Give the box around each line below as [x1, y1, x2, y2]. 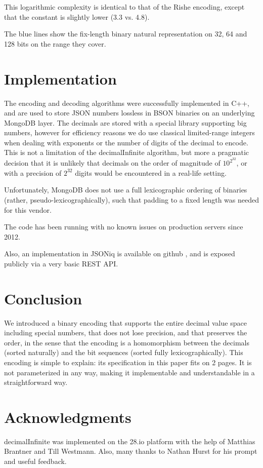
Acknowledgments [4, 406, 131, 427]
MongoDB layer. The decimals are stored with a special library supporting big [4, 117, 247, 128]
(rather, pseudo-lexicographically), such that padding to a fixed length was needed [4, 194, 259, 205]
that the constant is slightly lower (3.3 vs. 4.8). [4, 11, 150, 22]
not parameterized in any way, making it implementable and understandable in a [4, 367, 255, 377]
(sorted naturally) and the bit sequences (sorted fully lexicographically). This [4, 347, 243, 358]
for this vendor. [4, 204, 52, 215]
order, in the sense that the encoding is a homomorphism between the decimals [4, 337, 250, 347]
